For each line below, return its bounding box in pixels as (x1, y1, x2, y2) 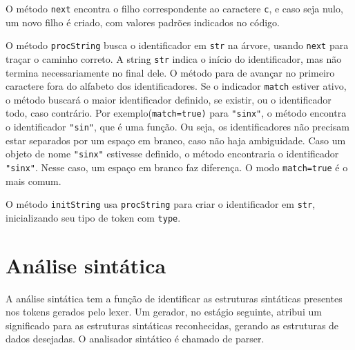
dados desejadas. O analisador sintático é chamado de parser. (6, 331, 265, 346)
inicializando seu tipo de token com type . (6, 210, 181, 224)
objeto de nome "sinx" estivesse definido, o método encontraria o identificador (6, 146, 339, 161)
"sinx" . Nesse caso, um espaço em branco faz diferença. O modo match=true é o (6, 159, 348, 174)
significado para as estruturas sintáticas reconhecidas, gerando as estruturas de (6, 318, 339, 332)
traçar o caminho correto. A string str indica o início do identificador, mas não (6, 51, 342, 66)
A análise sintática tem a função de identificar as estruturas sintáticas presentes (6, 291, 343, 305)
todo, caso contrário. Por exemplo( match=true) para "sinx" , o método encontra (6, 106, 347, 120)
